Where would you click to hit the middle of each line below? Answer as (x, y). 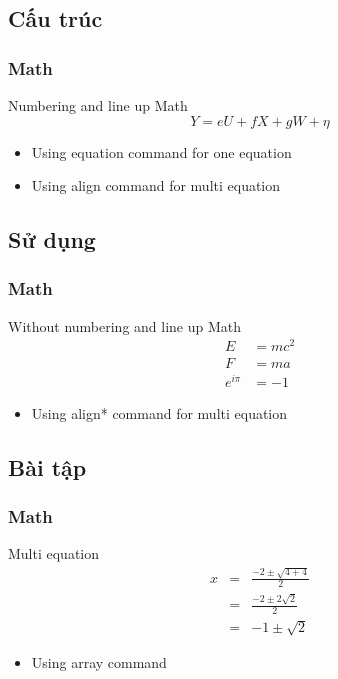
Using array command (99, 661)
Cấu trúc (55, 18)
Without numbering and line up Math (125, 325)
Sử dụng (52, 239)
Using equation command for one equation (161, 151)
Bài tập (47, 466)
